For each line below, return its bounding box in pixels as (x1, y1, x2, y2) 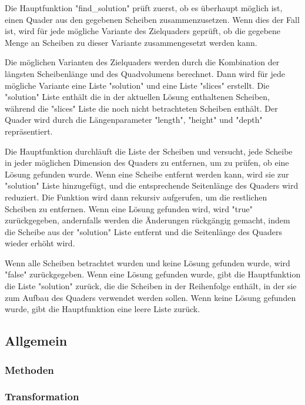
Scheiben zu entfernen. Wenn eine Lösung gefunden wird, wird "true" (5, 202, 253, 215)
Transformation (5, 389, 79, 404)
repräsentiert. (5, 125, 53, 137)
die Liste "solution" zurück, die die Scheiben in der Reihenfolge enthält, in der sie (5, 280, 297, 292)
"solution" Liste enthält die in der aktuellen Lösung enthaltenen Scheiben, (5, 91, 270, 103)
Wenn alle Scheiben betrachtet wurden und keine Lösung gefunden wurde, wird (5, 256, 290, 269)
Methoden (5, 362, 54, 377)
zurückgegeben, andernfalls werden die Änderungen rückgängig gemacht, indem (5, 214, 290, 226)
